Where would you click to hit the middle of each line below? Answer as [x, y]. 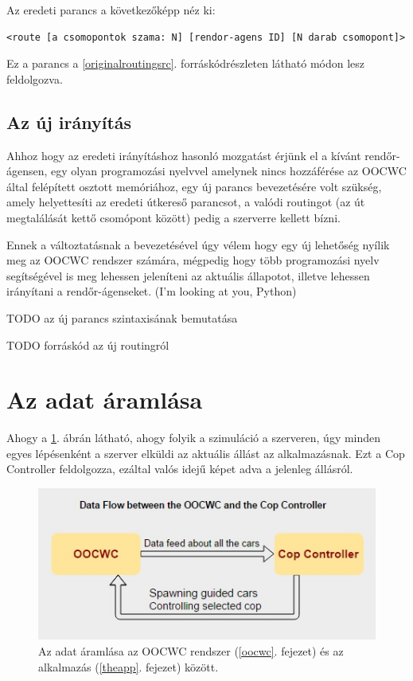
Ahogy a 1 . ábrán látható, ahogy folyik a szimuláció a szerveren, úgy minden [194, 438]
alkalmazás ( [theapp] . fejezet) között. [129, 666]
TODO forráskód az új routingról [88, 344]
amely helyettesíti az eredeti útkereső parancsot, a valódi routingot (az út [186, 202]
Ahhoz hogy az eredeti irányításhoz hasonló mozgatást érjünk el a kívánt [184, 155]
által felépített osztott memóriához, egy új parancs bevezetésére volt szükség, [194, 186]
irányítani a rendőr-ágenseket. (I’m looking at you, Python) [152, 291]
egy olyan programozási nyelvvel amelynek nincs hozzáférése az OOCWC [229, 171]
